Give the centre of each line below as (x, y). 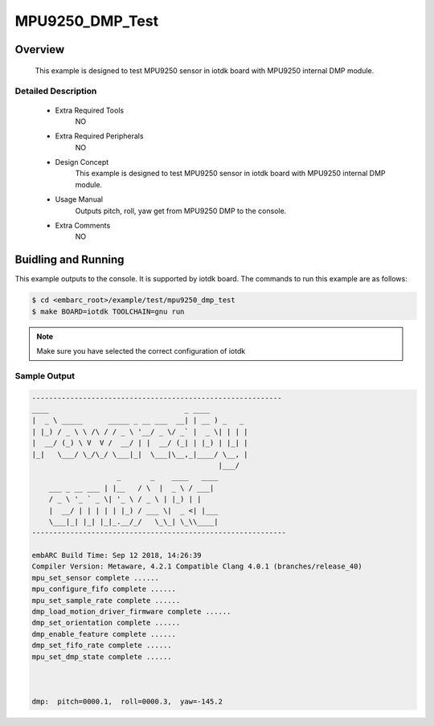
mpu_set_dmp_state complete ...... (102, 656)
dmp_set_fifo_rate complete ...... (102, 646)
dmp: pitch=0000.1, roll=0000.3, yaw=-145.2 (127, 702)
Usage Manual (79, 199)
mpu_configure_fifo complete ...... (104, 589)
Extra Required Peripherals (99, 136)
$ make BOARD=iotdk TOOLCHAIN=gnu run (108, 311)
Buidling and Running (70, 260)
